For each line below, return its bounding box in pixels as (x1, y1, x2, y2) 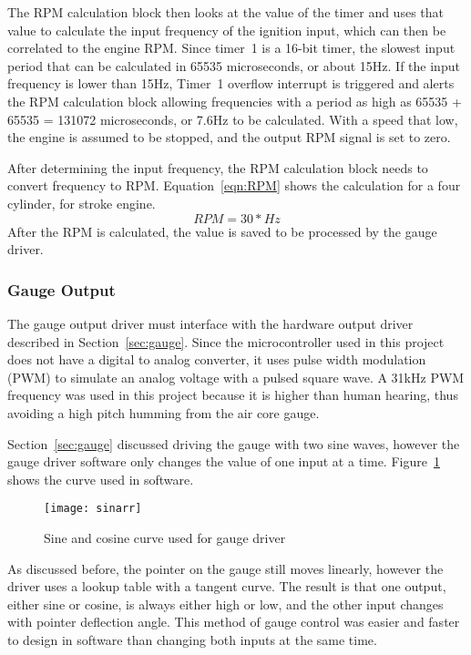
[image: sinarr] (44, 502, 142, 516)
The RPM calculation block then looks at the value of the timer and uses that (7, 3, 444, 21)
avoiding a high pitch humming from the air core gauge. (7, 403, 320, 422)
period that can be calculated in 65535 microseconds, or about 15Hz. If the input (7, 56, 460, 75)
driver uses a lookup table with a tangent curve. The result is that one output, (7, 577, 446, 596)
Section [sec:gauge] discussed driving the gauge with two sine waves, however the (7, 434, 460, 453)
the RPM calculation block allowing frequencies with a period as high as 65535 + (7, 91, 462, 110)
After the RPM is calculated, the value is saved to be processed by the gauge (7, 221, 437, 241)
